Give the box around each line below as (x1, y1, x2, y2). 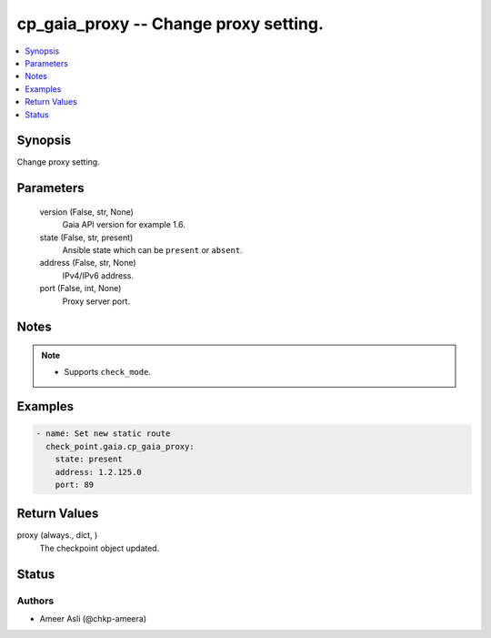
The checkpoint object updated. (39, 542, 160, 553)
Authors (16, 594, 55, 607)
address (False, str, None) (39, 258, 136, 268)
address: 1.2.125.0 (55, 467, 143, 477)
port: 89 (55, 479, 95, 490)
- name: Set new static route (35, 429, 171, 439)
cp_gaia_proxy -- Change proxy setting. (16, 14, 325, 34)
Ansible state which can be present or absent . (62, 244, 243, 255)
